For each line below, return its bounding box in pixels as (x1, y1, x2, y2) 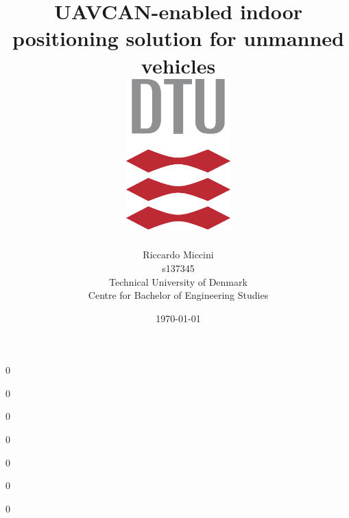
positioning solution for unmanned (12, 24, 345, 52)
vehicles (141, 51, 216, 79)
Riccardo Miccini (143, 247, 214, 262)
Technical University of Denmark (109, 274, 248, 289)
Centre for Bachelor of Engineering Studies (88, 288, 269, 302)
